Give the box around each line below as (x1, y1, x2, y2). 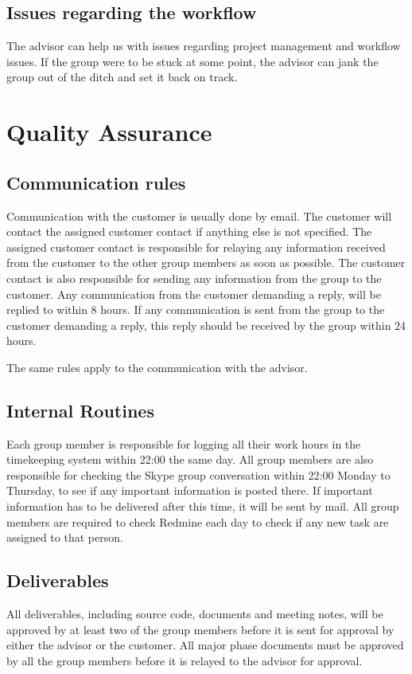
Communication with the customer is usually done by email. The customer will (6, 207, 392, 224)
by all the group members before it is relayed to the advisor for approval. (6, 652, 363, 668)
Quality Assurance (6, 116, 212, 148)
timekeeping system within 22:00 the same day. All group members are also (6, 451, 374, 468)
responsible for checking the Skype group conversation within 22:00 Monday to (6, 466, 391, 483)
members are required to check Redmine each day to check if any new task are (6, 513, 389, 530)
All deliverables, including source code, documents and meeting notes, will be (6, 605, 383, 622)
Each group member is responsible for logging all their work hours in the (6, 435, 361, 452)
